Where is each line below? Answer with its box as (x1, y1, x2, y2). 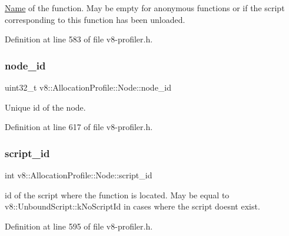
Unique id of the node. (5, 101, 86, 113)
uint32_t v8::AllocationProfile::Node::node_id (5, 81, 172, 93)
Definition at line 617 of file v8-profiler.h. (5, 121, 153, 133)
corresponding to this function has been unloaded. (5, 13, 185, 25)
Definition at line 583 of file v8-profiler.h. (5, 33, 153, 45)
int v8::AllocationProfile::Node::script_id (5, 169, 152, 181)
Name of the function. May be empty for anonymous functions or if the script (5, 2, 285, 14)
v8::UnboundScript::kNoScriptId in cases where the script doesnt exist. (5, 200, 260, 212)
